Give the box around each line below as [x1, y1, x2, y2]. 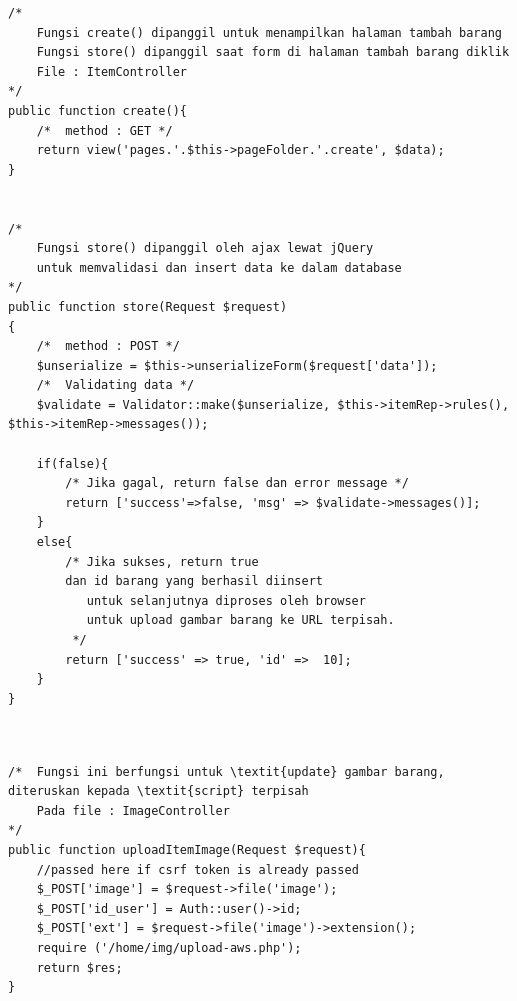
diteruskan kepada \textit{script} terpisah [8, 784, 309, 799]
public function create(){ [8, 103, 187, 118]
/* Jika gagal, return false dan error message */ [65, 476, 409, 491]
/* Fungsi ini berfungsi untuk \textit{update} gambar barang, [8, 764, 445, 779]
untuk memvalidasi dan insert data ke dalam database [36, 260, 402, 275]
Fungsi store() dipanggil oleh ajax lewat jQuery [36, 241, 374, 256]
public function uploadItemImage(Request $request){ [8, 842, 366, 857]
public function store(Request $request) [8, 299, 288, 314]
